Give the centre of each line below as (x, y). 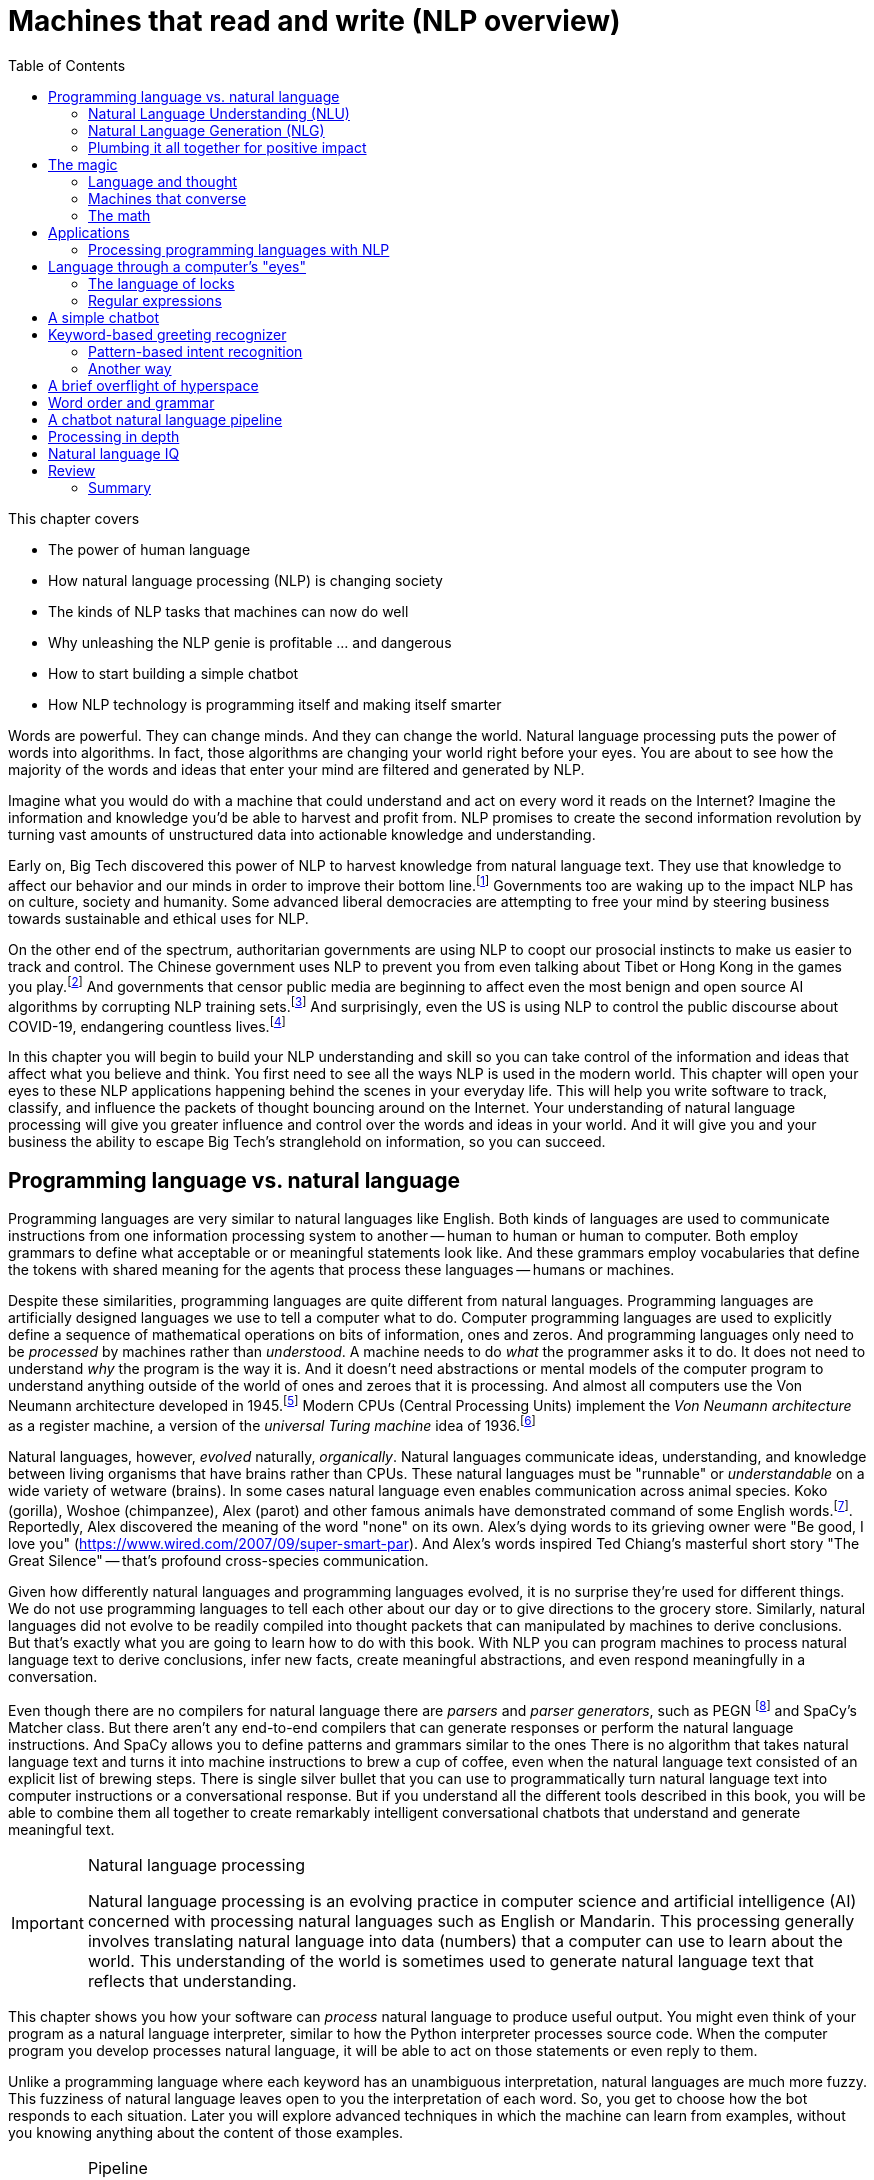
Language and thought (163, 181)
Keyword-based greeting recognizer (167, 334)
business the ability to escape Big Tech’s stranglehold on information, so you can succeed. (307, 1142)
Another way (130, 368)
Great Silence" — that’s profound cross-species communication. (218, 1561)
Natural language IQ (114, 453)
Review (72, 470)
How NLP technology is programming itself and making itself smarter (275, 704)
